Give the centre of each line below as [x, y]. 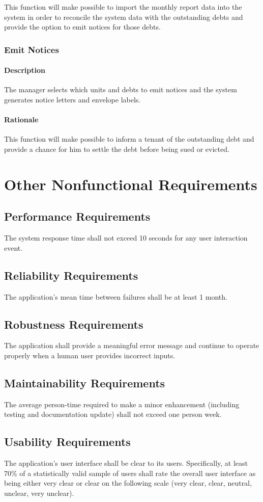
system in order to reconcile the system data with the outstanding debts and [124, 17]
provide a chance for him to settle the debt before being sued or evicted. [117, 149]
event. [13, 247]
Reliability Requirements [71, 275]
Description [25, 70]
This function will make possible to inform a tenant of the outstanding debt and [129, 139]
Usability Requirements [67, 442]
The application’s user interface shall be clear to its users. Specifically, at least [126, 463]
